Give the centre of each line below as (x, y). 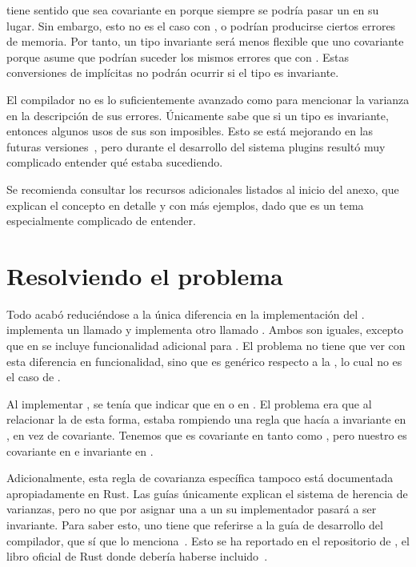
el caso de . (34, 377)
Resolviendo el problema (145, 275)
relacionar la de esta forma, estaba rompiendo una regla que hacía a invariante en (206, 419)
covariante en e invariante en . (80, 450)
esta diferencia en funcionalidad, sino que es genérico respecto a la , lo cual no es (204, 361)
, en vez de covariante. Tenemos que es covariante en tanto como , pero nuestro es (207, 435)
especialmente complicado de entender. (101, 221)
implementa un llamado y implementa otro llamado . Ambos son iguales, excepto (205, 330)
